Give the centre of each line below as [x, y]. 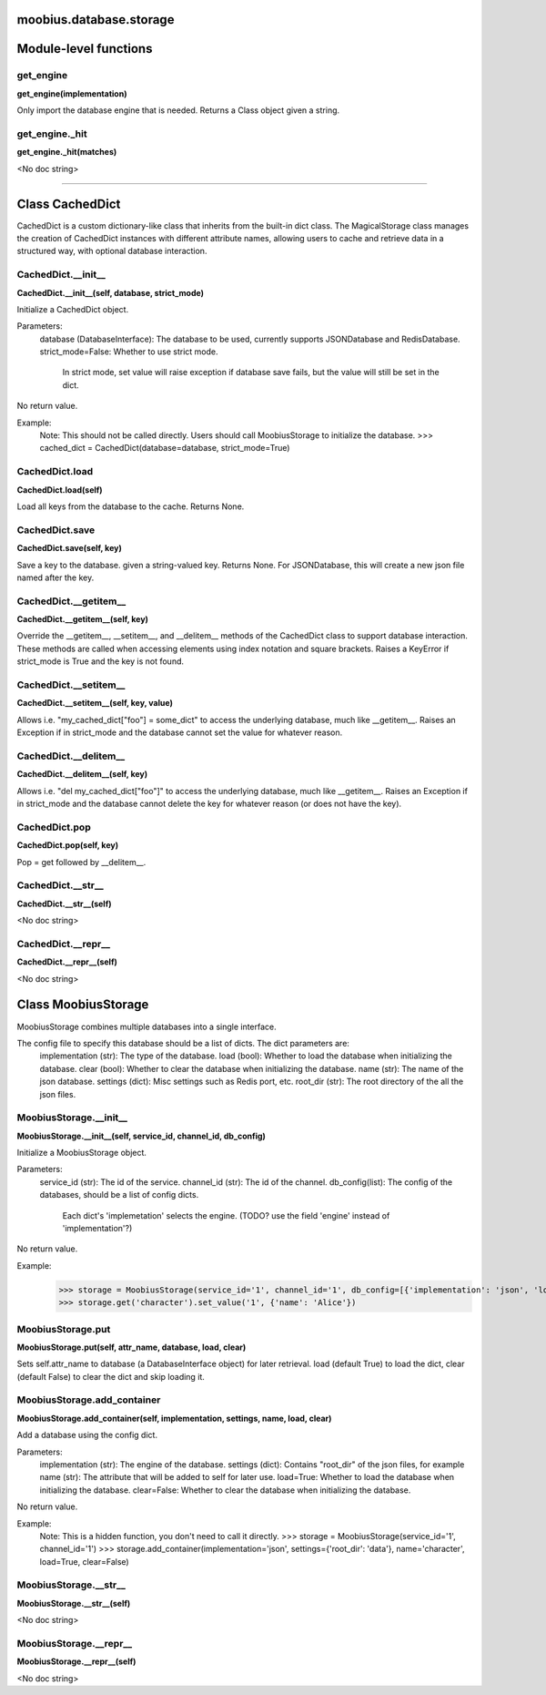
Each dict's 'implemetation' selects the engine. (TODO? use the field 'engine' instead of [226, 1215]
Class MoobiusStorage [83, 1005]
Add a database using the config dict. [87, 1435]
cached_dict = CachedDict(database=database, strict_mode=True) [165, 448]
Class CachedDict [69, 204]
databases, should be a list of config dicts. [119, 1195]
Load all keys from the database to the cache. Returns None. [131, 506]
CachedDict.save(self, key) [69, 548]
